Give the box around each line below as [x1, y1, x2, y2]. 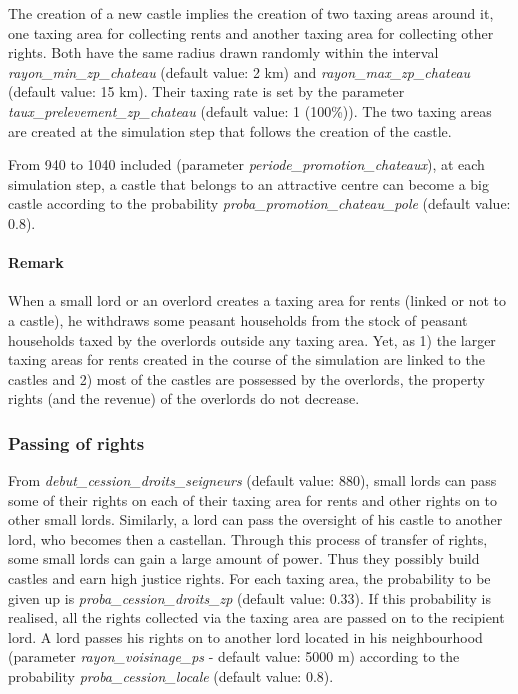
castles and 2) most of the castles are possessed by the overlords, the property [8, 368, 485, 389]
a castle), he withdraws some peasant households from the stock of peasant [8, 309, 468, 330]
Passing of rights [8, 430, 145, 455]
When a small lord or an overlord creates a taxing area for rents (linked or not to [8, 290, 506, 311]
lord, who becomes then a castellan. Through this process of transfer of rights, [8, 528, 488, 549]
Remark [8, 252, 64, 273]
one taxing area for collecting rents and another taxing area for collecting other [8, 22, 494, 43]
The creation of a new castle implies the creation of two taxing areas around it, [8, 3, 494, 23]
